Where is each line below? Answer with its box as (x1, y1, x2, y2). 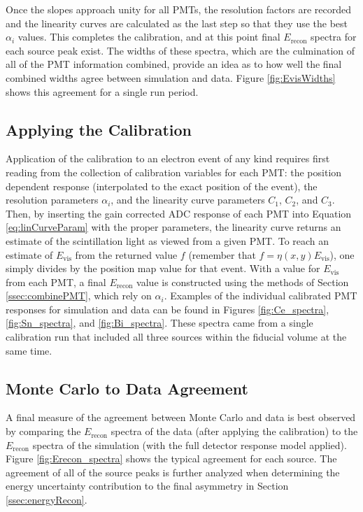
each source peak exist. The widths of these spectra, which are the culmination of (6, 43, 355, 57)
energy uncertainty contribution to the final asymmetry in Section (6, 478, 289, 493)
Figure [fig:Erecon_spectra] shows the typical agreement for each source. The (6, 451, 337, 466)
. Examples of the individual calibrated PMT (164, 288, 357, 303)
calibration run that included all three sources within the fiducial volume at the (6, 329, 347, 344)
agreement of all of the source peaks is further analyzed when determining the (6, 464, 340, 479)
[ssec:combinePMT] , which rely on (6, 288, 152, 303)
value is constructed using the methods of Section (136, 274, 349, 289)
